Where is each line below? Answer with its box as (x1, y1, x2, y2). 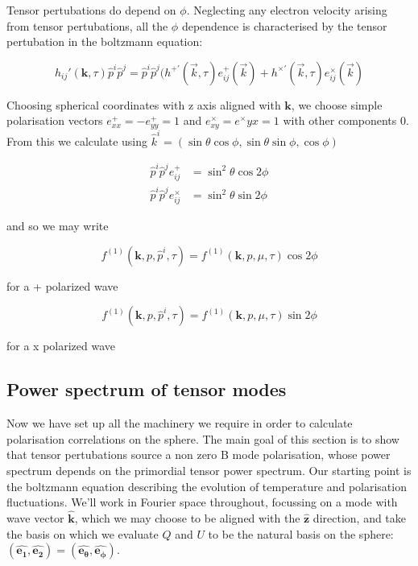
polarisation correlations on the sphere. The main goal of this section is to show (6, 430, 399, 447)
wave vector (6, 509, 64, 526)
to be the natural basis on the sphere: (208, 525, 394, 542)
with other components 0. (283, 112, 409, 129)
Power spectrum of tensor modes (6, 377, 287, 402)
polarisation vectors (6, 112, 103, 129)
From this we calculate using (6, 132, 147, 149)
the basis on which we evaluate (6, 525, 159, 542)
